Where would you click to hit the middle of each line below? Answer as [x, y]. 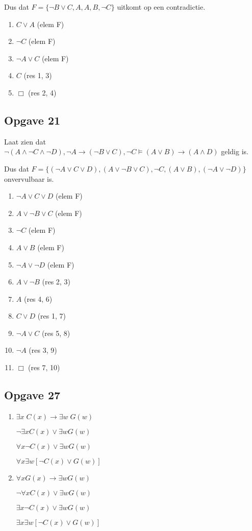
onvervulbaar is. [29, 178]
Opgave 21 [32, 120]
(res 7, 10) [44, 367]
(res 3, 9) [43, 350]
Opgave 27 [32, 395]
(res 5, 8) [56, 333]
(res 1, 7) [52, 316]
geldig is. [235, 151]
